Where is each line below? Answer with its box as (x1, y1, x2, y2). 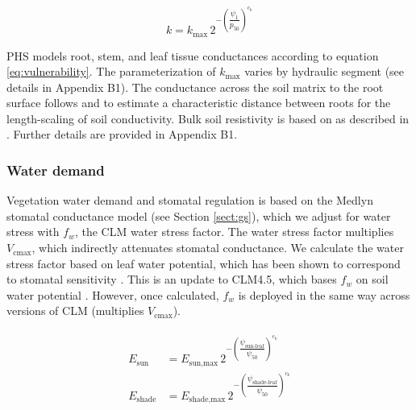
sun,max (189, 358, 218, 367)
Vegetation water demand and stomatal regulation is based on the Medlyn (6, 192, 373, 209)
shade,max (189, 396, 226, 404)
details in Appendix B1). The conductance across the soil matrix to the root (6, 78, 384, 95)
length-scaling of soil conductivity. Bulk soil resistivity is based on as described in (6, 110, 410, 126)
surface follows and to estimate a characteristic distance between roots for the (6, 94, 391, 111)
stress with (6, 223, 60, 240)
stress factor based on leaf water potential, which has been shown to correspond (6, 255, 401, 271)
